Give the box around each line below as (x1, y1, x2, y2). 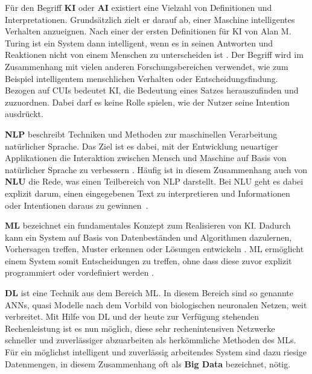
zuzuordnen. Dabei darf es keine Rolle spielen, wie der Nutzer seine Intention (5, 95, 290, 108)
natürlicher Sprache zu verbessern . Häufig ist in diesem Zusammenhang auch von (5, 163, 308, 176)
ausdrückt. (5, 107, 43, 120)
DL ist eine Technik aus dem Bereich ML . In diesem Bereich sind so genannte (5, 287, 294, 299)
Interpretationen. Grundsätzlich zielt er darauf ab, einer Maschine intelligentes (5, 13, 295, 25)
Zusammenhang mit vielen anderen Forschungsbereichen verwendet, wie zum (5, 60, 288, 72)
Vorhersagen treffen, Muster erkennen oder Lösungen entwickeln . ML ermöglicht (5, 242, 304, 255)
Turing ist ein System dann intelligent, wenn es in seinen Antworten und (5, 36, 273, 49)
